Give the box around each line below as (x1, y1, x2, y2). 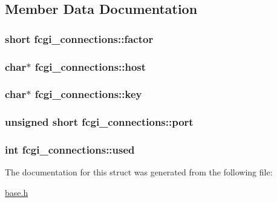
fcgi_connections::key (34, 86, 142, 102)
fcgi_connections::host (34, 59, 146, 74)
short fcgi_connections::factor (5, 31, 154, 46)
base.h (5, 186, 28, 198)
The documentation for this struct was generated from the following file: (5, 166, 273, 178)
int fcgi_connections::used (5, 142, 135, 157)
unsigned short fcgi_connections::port (5, 114, 194, 129)
